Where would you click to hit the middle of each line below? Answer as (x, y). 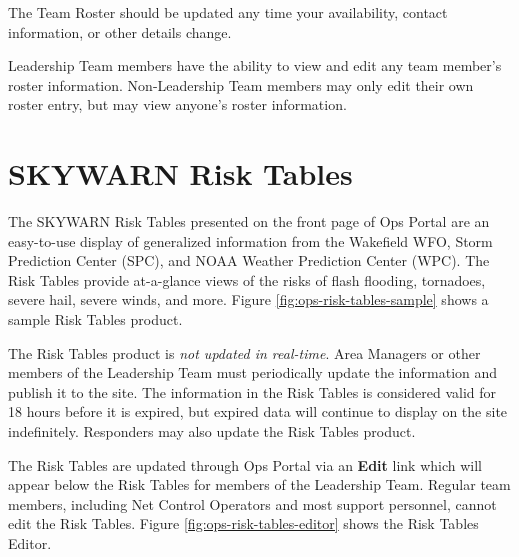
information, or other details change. (120, 31)
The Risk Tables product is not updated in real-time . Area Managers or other (244, 352)
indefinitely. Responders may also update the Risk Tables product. (212, 431)
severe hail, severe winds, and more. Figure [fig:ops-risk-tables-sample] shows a (248, 299)
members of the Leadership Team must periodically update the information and (253, 372)
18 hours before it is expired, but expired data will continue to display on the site (258, 411)
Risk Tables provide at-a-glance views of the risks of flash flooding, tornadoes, (247, 279)
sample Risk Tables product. (95, 319)
